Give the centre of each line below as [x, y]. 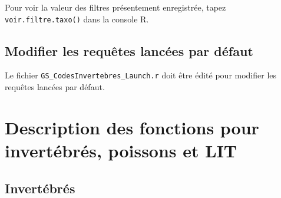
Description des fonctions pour [132, 127]
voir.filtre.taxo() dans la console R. [77, 19]
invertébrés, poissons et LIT [121, 151]
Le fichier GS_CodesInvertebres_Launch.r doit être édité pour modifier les [141, 75]
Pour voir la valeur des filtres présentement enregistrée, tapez [115, 7]
